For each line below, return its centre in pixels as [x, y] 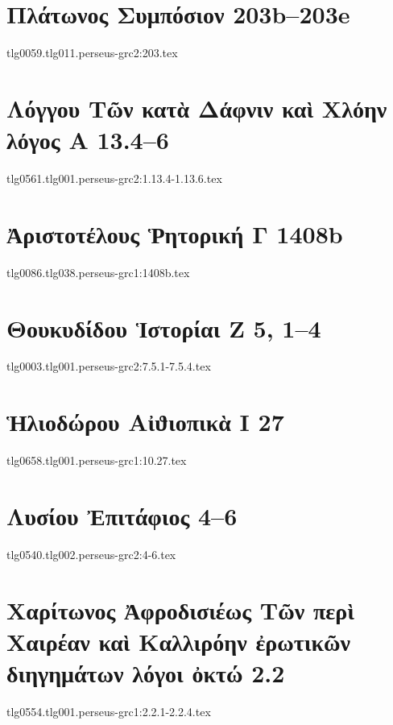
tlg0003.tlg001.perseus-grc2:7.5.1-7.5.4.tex [109, 366]
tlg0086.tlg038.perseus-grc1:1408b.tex [98, 272]
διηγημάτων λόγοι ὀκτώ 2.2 [146, 673]
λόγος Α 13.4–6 [88, 140]
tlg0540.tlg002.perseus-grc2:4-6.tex [91, 554]
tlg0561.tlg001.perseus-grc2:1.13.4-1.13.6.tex [114, 178]
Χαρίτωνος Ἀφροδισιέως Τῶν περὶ [180, 609]
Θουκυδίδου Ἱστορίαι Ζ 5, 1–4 [164, 327]
